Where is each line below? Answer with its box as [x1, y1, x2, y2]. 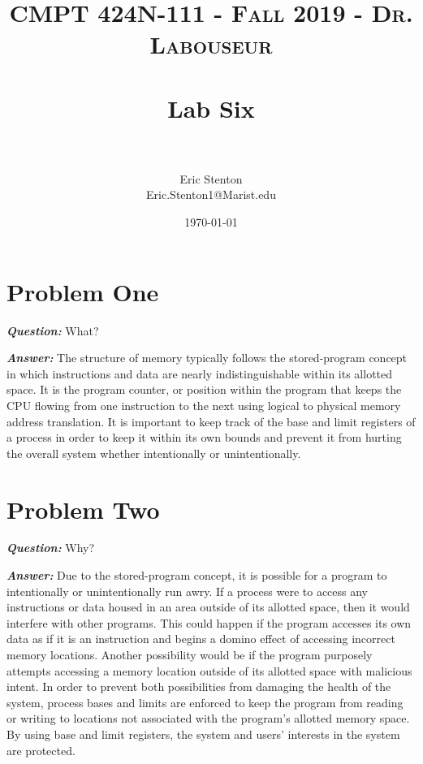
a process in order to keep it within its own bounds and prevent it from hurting [6, 429, 402, 446]
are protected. [6, 741, 76, 758]
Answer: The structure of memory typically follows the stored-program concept [6, 349, 408, 366]
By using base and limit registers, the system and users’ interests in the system [6, 726, 400, 742]
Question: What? [6, 322, 99, 339]
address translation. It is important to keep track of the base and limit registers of [6, 412, 416, 429]
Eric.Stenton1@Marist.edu [146, 186, 276, 203]
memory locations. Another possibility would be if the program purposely [6, 646, 373, 663]
